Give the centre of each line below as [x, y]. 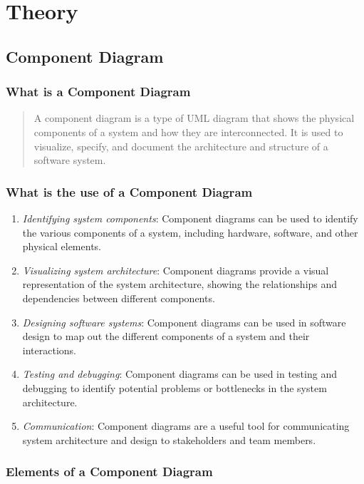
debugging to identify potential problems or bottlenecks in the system [175, 387]
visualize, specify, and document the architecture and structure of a [181, 146]
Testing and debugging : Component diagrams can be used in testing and [180, 374]
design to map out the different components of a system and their [166, 336]
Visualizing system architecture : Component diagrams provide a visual [176, 270]
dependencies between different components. [119, 298]
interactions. [49, 350]
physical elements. [62, 246]
